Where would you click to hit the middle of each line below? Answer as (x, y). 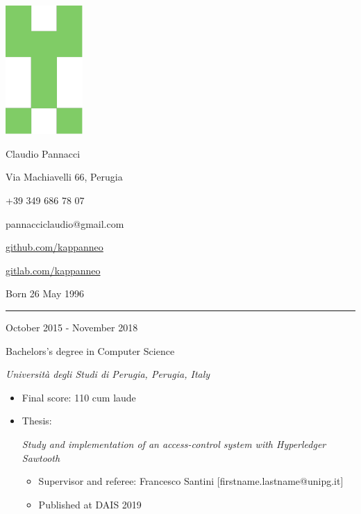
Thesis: (37, 421)
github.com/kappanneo (54, 247)
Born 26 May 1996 (45, 293)
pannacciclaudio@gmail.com (65, 223)
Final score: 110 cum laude (79, 397)
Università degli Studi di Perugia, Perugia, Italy (108, 374)
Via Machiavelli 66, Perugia (64, 177)
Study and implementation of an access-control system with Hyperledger (174, 443)
